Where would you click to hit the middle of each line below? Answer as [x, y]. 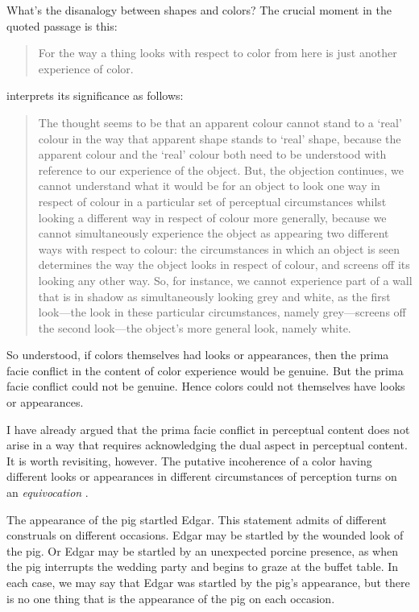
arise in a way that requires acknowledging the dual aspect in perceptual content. [207, 445]
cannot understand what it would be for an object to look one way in [209, 186]
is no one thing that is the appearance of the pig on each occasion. [171, 598]
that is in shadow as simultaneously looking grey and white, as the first [214, 296]
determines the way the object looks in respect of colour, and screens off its [224, 265]
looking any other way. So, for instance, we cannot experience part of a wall [225, 280]
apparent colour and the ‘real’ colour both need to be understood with [212, 154]
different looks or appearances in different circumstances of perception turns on [202, 476]
